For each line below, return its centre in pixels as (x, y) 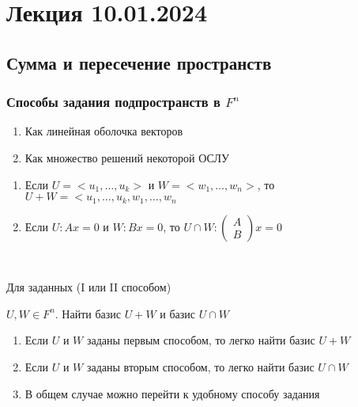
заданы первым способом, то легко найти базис (201, 340)
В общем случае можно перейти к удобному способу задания (172, 393)
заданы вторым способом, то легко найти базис (200, 366)
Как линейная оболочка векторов (104, 131)
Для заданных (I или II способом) (89, 287)
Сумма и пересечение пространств (139, 62)
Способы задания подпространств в (113, 102)
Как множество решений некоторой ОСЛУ (127, 157)
